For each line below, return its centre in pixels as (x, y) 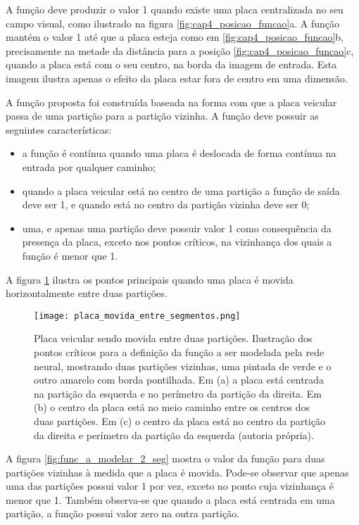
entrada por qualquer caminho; (89, 166)
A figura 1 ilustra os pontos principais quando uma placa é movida (150, 279)
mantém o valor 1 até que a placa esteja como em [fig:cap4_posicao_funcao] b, (175, 37)
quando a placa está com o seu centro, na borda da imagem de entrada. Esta (171, 64)
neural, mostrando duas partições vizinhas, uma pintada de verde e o (183, 366)
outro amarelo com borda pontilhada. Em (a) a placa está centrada (179, 380)
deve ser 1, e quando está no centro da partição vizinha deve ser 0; (166, 204)
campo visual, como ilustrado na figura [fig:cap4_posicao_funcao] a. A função (173, 23)
